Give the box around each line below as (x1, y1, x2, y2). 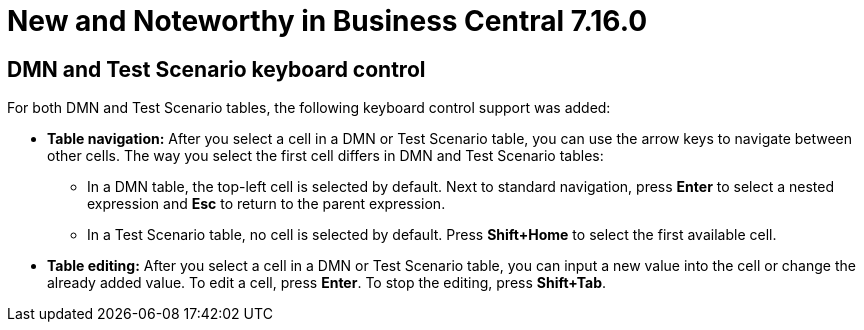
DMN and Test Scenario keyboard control (7, 56, 426, 82)
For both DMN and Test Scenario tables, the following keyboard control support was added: (7, 99, 611, 117)
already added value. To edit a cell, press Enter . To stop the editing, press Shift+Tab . (47, 274, 607, 292)
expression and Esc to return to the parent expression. (87, 195, 446, 213)
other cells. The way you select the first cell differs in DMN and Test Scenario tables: (47, 147, 604, 165)
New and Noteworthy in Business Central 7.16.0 (7, 4, 648, 38)
